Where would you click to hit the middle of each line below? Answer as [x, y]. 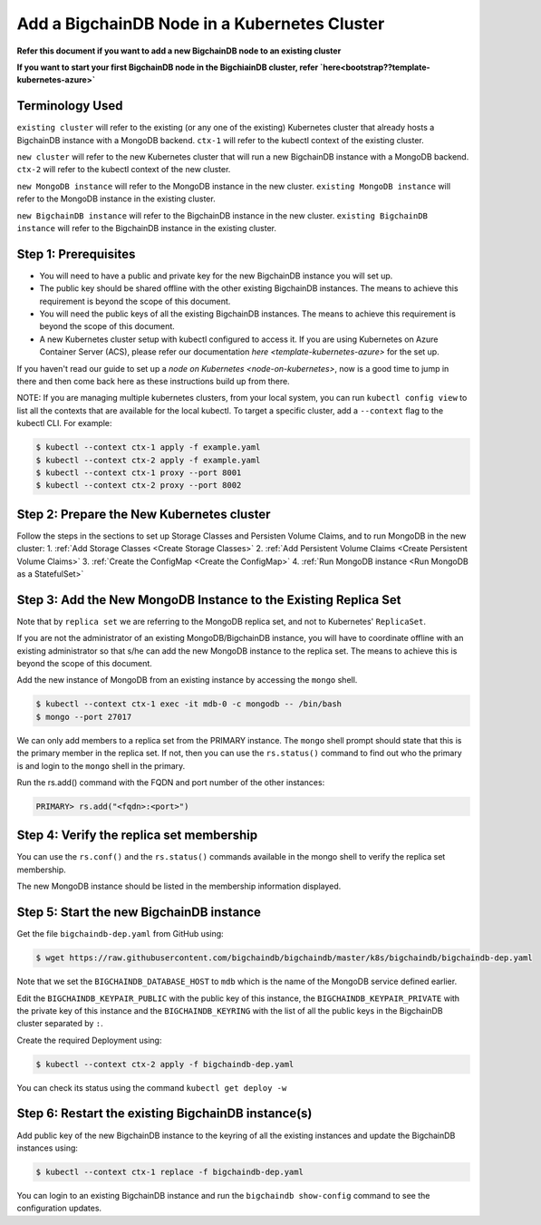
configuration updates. [59, 1208]
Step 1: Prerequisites [76, 254]
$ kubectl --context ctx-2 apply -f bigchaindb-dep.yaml [165, 1064]
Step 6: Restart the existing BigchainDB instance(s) [164, 1114]
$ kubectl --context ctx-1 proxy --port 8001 [139, 472]
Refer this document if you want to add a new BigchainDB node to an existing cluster [179, 51]
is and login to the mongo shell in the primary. [101, 765]
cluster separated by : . [60, 1024]
